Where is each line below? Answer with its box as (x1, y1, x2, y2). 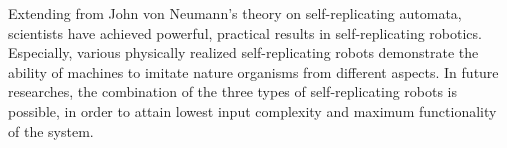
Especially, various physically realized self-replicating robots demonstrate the (8, 42, 479, 63)
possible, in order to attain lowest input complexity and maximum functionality (8, 100, 497, 121)
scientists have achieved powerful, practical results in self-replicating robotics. (8, 22, 482, 43)
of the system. (8, 120, 94, 141)
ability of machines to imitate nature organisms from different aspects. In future (8, 61, 499, 82)
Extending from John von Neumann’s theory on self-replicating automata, (8, 3, 462, 23)
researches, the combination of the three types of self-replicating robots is (8, 81, 458, 102)
